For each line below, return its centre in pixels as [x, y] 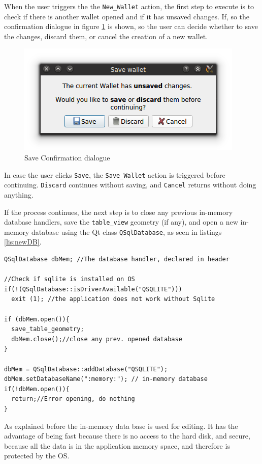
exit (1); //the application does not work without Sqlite [113, 299]
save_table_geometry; [48, 329]
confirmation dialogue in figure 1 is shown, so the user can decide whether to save [131, 26]
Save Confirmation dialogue [67, 158]
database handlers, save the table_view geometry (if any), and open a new [121, 222]
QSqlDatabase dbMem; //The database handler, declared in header [117, 260]
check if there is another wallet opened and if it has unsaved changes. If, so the [127, 16]
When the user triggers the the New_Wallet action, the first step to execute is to [129, 6]
